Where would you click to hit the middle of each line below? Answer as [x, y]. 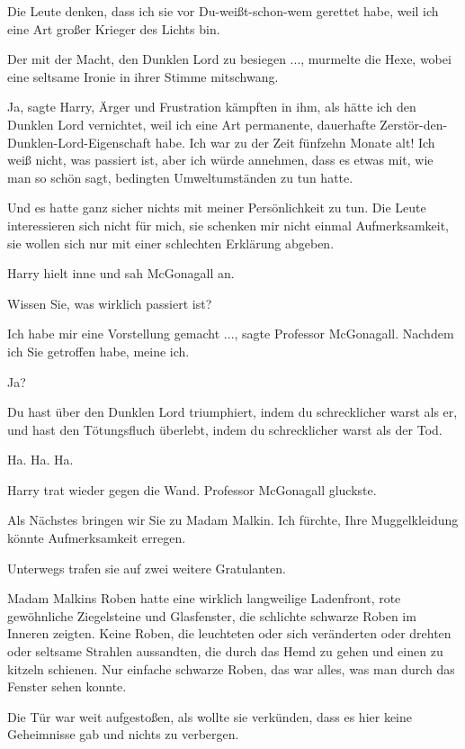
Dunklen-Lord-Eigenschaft [80, 142]
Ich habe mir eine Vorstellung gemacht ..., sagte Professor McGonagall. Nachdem [231, 334]
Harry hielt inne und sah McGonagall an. [121, 273]
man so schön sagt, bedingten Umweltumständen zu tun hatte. [180, 177]
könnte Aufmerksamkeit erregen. [97, 538]
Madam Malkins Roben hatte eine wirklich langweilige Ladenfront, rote [204, 598]
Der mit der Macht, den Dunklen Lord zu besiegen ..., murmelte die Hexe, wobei [229, 59]
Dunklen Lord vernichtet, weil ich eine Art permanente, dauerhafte [192, 124]
